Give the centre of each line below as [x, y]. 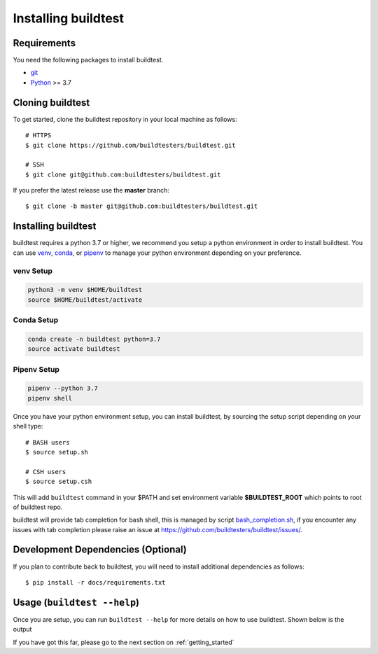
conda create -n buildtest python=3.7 [94, 339]
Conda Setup [36, 320]
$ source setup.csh [59, 482]
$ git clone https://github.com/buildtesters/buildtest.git [131, 145]
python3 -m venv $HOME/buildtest [85, 290]
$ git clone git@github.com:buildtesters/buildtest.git [123, 174]
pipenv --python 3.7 [63, 388]
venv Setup [33, 271]
